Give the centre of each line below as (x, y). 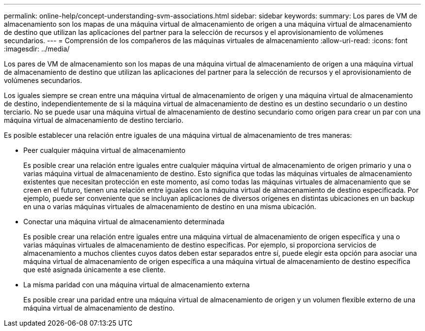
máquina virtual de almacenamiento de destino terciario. (94, 120)
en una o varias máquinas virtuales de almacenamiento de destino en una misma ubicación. (170, 207)
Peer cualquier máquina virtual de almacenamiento (105, 150)
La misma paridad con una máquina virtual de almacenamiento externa (137, 285)
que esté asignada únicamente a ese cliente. (95, 270)
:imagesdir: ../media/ (37, 49)
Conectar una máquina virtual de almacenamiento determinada (124, 222)
